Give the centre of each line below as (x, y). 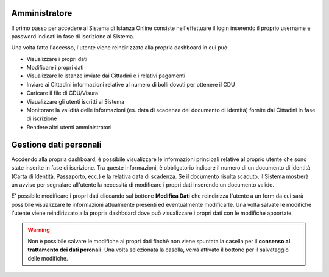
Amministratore (42, 13)
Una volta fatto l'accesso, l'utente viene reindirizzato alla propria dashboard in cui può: (120, 48)
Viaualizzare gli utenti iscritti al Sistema (76, 101)
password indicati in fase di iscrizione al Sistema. (73, 36)
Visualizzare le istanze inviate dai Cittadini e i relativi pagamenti (106, 76)
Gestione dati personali (56, 144)
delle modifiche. (48, 258)
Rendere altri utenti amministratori (69, 127)
